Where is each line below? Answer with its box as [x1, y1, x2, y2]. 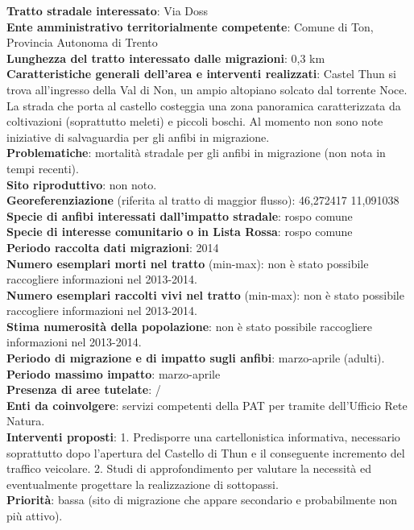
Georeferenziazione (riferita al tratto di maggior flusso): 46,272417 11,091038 [6, 192, 400, 209]
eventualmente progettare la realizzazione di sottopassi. [6, 475, 279, 492]
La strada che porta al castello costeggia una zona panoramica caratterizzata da [6, 97, 401, 114]
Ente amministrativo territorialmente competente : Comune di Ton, [6, 18, 374, 35]
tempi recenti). [6, 159, 79, 176]
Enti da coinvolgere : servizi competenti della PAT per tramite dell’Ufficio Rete [6, 396, 408, 413]
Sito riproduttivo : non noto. [6, 176, 157, 193]
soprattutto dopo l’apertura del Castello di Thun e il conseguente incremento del [6, 444, 405, 461]
